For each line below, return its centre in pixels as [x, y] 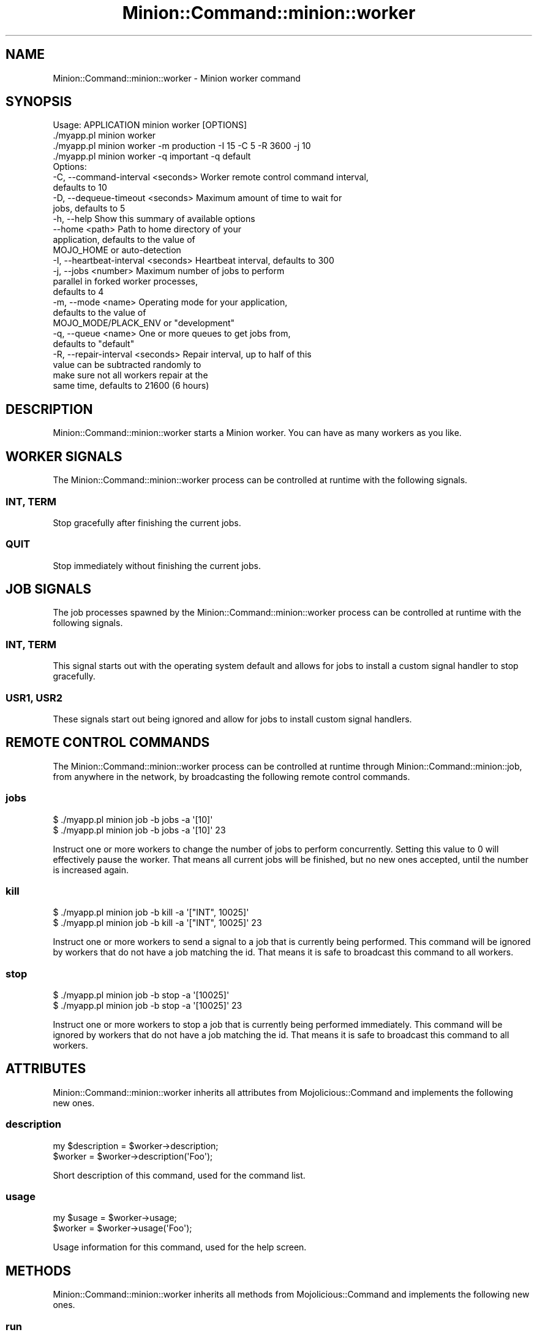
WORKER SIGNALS [64, 456]
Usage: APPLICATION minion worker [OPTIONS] [150, 125]
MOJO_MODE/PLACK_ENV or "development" [144, 323]
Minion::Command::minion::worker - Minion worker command [177, 78]
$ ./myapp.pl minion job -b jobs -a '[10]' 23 [139, 830]
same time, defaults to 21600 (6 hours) [131, 386]
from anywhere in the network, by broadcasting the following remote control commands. [231, 776]
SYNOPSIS [39, 102]
